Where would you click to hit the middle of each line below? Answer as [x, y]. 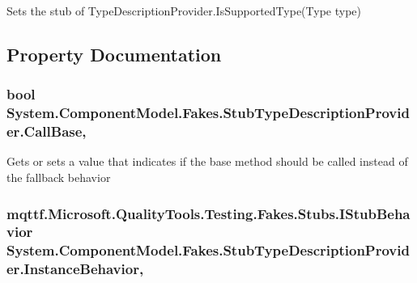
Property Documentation [114, 54]
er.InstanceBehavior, [75, 269]
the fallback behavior [59, 177]
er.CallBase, [47, 131]
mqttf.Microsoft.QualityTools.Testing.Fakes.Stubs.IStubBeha [208, 213]
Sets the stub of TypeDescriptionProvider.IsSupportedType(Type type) [184, 11]
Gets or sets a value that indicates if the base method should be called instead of [207, 161]
